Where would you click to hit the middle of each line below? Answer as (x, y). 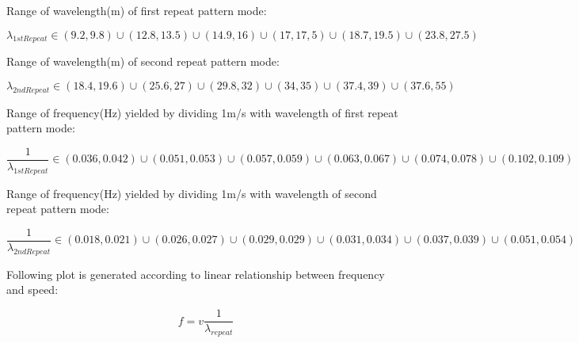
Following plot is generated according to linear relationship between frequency (196, 274)
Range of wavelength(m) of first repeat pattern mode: (137, 10)
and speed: (32, 290)
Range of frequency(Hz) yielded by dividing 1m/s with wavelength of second (192, 193)
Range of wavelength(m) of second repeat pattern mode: (143, 61)
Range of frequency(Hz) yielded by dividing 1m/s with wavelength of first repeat (202, 112)
